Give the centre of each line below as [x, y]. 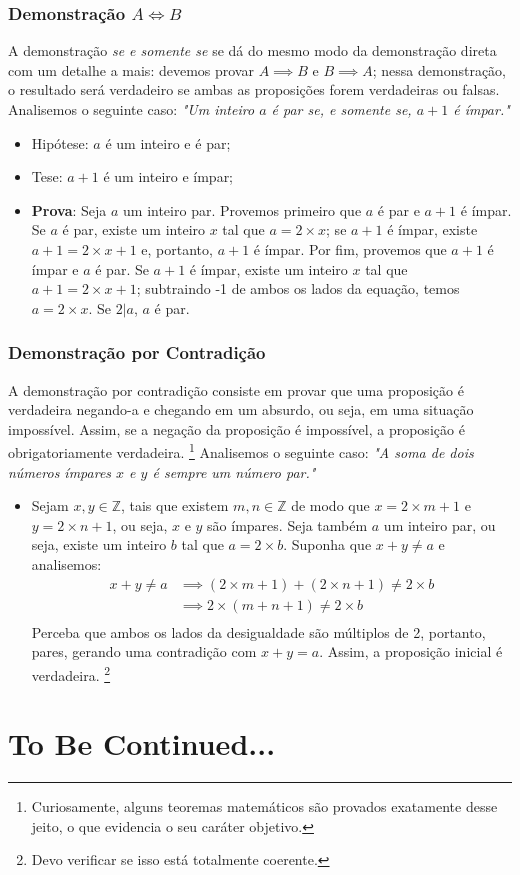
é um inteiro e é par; [168, 142]
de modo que [330, 505]
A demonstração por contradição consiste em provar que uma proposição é [236, 389]
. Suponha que [327, 544]
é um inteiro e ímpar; [168, 176]
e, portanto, [177, 248]
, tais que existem [174, 505]
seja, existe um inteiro [99, 544]
